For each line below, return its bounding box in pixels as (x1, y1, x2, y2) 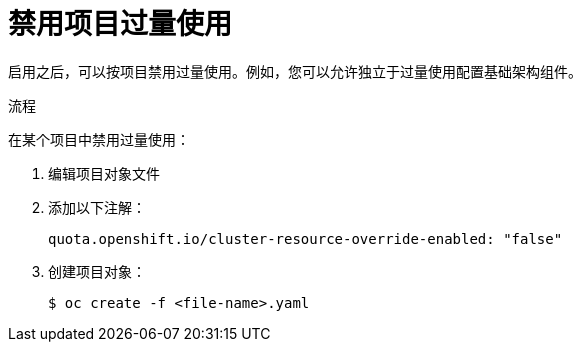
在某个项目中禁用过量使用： (8, 130, 190, 148)
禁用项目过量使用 (8, 7, 233, 41)
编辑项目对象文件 (48, 164, 160, 182)
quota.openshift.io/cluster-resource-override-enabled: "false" (48, 230, 563, 247)
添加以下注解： (48, 198, 146, 216)
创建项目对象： (48, 262, 146, 280)
